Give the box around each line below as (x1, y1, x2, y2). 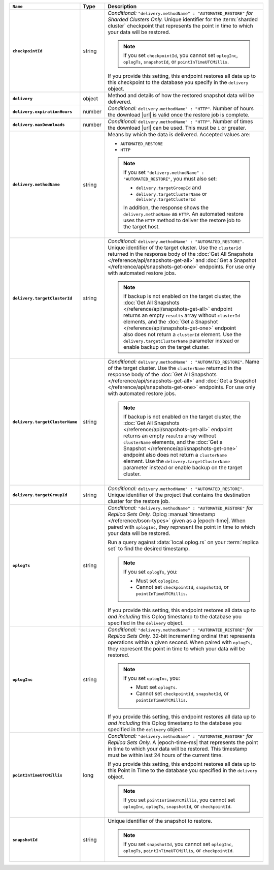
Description (107, 3, 137, 10)
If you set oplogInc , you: (123, 675, 180, 681)
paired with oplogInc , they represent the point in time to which (107, 524, 256, 530)
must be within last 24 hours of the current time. (107, 752, 223, 759)
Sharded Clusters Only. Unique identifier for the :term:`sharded (107, 16, 258, 23)
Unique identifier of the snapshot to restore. (107, 818, 213, 824)
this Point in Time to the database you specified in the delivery (107, 767, 258, 774)
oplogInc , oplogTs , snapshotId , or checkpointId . (123, 803, 232, 809)
